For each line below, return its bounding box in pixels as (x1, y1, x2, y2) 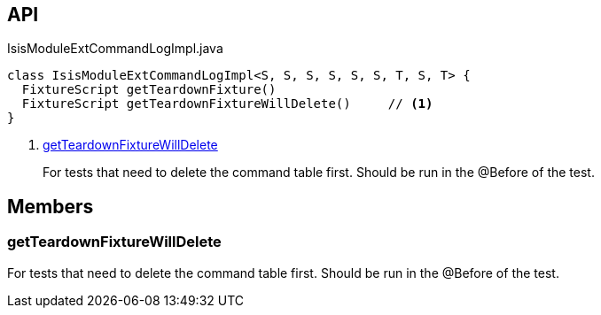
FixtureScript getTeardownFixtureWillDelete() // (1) (21, 96, 433, 111)
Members (7, 195, 94, 218)
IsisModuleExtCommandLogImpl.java (7, 41, 223, 57)
